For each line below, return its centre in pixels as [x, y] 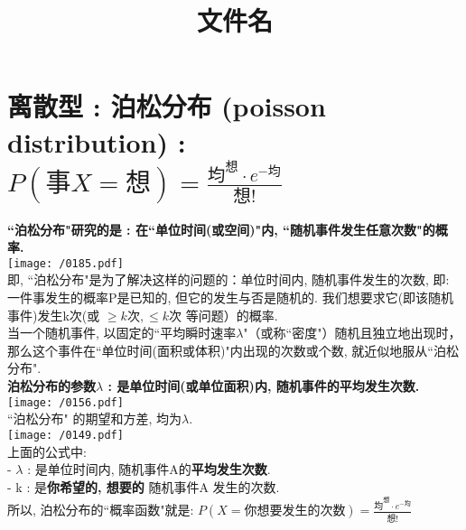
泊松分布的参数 [51, 386]
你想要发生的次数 [295, 511]
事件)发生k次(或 [54, 315]
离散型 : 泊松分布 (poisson [167, 106]
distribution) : [97, 141]
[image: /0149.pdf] [65, 435]
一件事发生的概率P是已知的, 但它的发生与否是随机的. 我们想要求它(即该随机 [231, 298]
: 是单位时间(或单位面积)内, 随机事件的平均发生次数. [264, 386]
